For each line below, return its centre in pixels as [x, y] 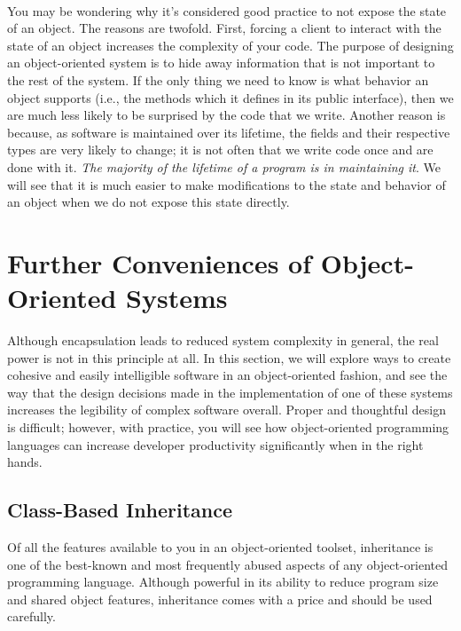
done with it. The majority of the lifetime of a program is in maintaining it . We [224, 166]
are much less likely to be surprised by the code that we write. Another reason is [227, 115]
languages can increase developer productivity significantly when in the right [215, 444]
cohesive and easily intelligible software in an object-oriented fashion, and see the [227, 375]
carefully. [31, 616]
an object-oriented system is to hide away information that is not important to [221, 63]
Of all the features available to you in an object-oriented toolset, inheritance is [220, 546]
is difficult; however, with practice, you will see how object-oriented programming [228, 427]
